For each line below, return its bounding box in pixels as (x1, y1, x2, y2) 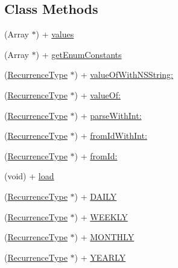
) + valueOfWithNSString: (74, 68, 173, 81)
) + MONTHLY (74, 231, 135, 243)
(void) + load (4, 170, 54, 182)
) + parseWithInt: (74, 109, 142, 121)
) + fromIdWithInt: (74, 129, 147, 142)
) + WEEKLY (74, 210, 128, 223)
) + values (36, 28, 74, 40)
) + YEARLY (74, 250, 126, 263)
